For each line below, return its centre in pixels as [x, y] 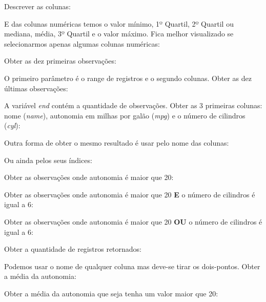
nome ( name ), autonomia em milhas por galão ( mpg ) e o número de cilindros [125, 115]
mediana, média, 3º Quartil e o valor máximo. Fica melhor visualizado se [119, 34]
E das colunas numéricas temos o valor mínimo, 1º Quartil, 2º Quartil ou [119, 23]
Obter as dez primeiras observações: [60, 61]
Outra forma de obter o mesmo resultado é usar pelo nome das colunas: [117, 142]
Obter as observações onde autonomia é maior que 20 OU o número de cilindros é [133, 221]
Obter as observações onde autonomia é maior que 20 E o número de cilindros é [130, 194]
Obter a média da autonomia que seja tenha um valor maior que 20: [111, 293]
